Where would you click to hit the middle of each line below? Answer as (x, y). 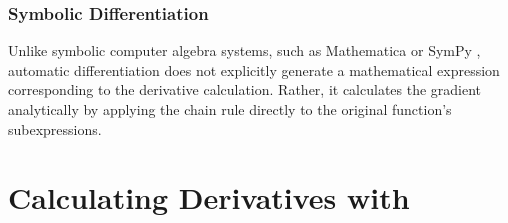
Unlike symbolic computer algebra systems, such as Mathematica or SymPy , (244, 50)
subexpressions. (55, 128)
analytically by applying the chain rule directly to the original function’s (230, 109)
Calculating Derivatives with (209, 197)
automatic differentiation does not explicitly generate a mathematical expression (254, 69)
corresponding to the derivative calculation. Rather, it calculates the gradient (245, 89)
